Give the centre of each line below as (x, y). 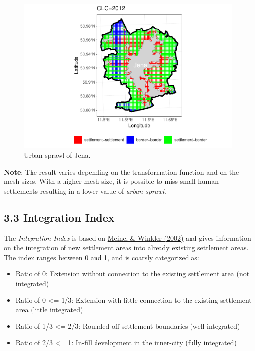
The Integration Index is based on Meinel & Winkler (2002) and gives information (127, 238)
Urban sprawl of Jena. (57, 155)
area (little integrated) (49, 309)
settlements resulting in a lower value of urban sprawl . (85, 190)
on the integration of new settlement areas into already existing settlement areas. (126, 248)
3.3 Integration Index (59, 217)
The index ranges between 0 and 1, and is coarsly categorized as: (102, 257)
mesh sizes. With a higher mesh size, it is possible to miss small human (111, 181)
